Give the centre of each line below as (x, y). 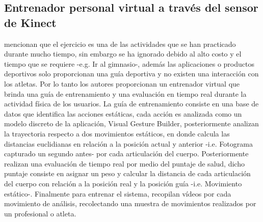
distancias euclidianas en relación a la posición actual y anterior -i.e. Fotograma (128, 143)
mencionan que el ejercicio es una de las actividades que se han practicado (120, 44)
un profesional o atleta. (40, 213)
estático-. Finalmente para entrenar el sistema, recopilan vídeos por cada (118, 193)
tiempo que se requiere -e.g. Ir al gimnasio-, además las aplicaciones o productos (129, 63)
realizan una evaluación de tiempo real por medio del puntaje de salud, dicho (124, 163)
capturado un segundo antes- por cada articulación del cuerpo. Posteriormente (126, 154)
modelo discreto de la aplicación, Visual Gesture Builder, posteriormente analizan (131, 123)
